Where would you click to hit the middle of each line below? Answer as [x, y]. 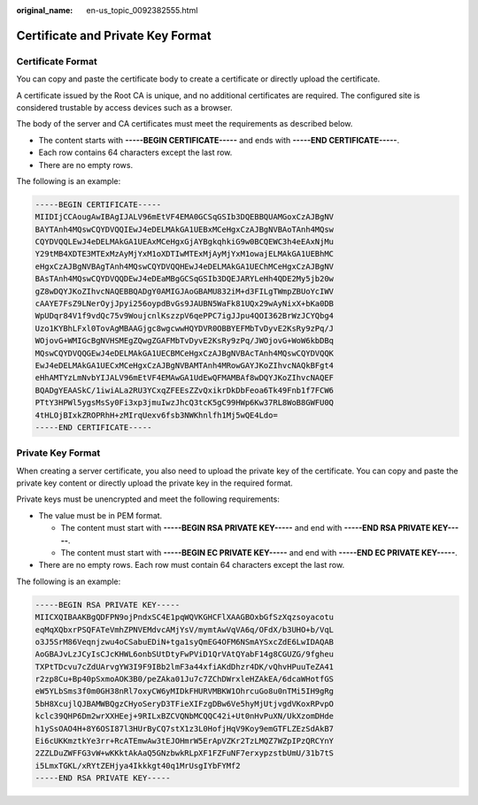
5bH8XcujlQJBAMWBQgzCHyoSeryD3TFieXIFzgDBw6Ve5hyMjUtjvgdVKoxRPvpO [185, 704]
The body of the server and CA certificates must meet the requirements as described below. [185, 124]
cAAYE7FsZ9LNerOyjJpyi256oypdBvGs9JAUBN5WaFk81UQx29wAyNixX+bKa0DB [185, 304]
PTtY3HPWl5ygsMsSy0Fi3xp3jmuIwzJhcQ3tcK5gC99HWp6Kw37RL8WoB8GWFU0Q [185, 403]
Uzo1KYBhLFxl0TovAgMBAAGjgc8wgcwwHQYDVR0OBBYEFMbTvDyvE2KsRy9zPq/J [185, 328]
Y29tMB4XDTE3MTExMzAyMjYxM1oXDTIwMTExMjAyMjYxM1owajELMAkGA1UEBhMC [185, 254]
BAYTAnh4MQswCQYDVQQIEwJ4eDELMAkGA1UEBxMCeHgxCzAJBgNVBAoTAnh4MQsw [185, 229]
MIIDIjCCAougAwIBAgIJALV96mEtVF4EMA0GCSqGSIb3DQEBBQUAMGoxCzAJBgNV [185, 217]
